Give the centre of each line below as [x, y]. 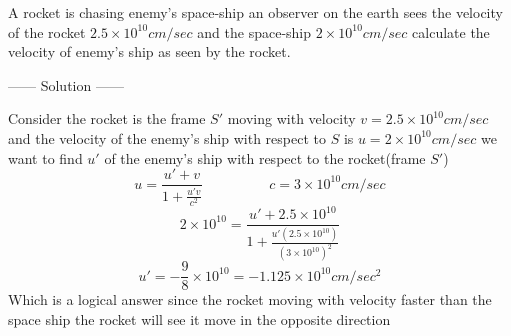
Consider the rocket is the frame [107, 118]
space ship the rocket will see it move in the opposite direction [199, 318]
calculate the [451, 31]
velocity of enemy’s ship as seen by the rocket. [149, 51]
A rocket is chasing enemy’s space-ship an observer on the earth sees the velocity [255, 12]
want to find [45, 157]
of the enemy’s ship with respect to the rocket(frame [265, 157]
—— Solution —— [66, 84]
